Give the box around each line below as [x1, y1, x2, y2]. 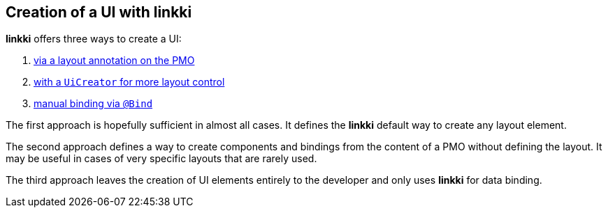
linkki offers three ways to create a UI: [6, 33, 182, 45]
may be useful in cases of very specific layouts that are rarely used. [6, 152, 317, 165]
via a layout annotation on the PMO [34, 54, 195, 67]
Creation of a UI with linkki [6, 3, 192, 21]
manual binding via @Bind [34, 97, 153, 110]
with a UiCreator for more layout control [34, 76, 225, 88]
